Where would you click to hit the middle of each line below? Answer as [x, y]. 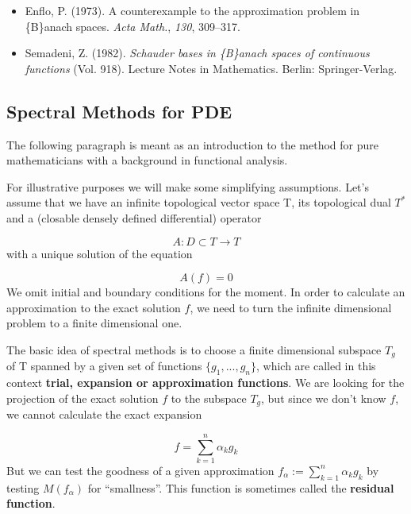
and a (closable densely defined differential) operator [134, 217]
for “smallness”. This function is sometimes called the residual [241, 487]
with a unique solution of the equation [100, 253]
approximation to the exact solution [94, 307]
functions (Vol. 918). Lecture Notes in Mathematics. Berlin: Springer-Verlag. [211, 68]
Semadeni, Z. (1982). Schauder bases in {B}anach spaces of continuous [197, 53]
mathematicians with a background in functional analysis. [147, 160]
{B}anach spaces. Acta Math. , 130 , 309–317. [133, 26]
